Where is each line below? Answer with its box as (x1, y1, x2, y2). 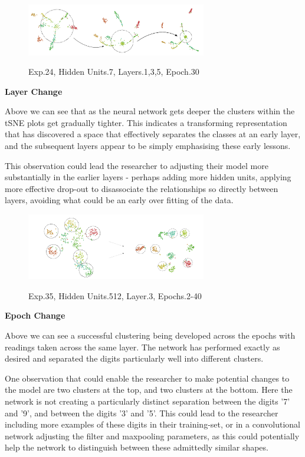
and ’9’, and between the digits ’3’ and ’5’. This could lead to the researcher (5, 406, 278, 419)
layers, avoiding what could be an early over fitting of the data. (5, 194, 234, 206)
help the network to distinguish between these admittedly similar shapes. (5, 441, 268, 453)
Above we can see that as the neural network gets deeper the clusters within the (5, 105, 295, 117)
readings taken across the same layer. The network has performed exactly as (5, 340, 280, 353)
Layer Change (5, 85, 63, 97)
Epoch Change (5, 309, 65, 322)
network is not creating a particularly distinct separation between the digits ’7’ (5, 395, 290, 407)
